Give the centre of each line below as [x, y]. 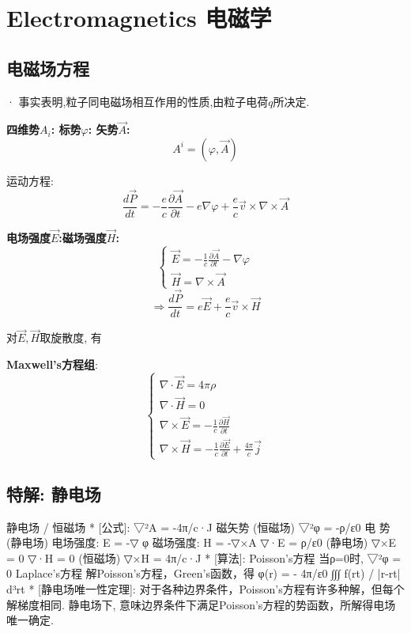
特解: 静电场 [54, 493]
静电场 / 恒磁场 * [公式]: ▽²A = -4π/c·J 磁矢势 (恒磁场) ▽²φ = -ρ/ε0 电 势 [198, 527]
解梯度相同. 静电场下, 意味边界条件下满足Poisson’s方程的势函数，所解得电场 [201, 604]
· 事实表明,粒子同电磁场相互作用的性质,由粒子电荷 [138, 101]
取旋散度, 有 [71, 337]
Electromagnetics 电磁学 [139, 18]
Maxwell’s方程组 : [52, 364]
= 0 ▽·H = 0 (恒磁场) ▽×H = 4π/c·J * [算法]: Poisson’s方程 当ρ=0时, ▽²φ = [204, 557]
